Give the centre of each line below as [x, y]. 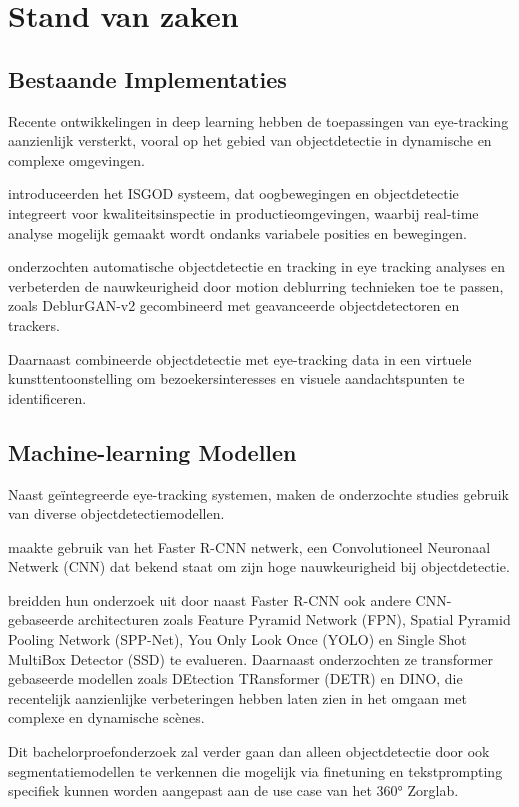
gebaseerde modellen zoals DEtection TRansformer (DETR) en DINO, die [235, 678]
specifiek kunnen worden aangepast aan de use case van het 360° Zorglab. [233, 790]
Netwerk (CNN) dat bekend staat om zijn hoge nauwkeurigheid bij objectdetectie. [259, 566]
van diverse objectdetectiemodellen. [116, 513]
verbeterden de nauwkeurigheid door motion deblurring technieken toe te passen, [256, 285]
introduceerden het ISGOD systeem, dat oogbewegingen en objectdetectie [233, 193]
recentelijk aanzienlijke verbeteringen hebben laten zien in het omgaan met [238, 697]
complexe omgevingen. [76, 159]
